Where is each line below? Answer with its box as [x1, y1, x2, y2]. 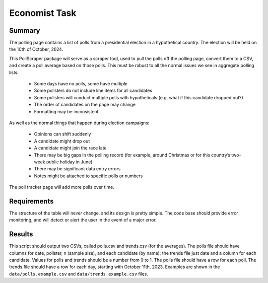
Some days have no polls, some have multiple [34, 81, 128, 87]
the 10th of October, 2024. [9, 46, 63, 52]
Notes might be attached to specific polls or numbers [34, 173, 143, 179]
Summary [9, 26, 40, 35]
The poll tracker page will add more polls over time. [9, 184, 114, 190]
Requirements [9, 197, 54, 206]
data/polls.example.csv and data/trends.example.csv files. [9, 271, 148, 277]
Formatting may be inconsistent [34, 108, 99, 114]
